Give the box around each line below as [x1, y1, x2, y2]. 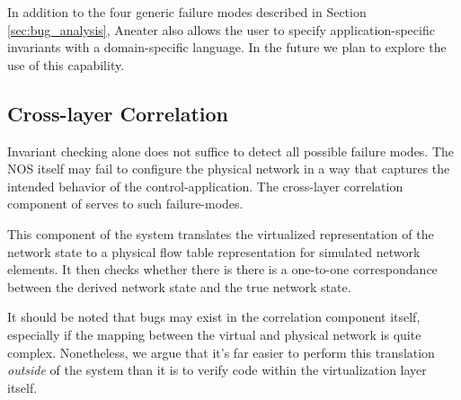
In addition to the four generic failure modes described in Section [7, 3, 367, 21]
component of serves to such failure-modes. [7, 194, 244, 213]
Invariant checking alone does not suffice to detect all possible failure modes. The [7, 141, 455, 160]
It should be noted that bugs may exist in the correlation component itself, [7, 307, 421, 326]
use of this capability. [7, 55, 125, 74]
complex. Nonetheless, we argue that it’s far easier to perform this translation [7, 342, 435, 361]
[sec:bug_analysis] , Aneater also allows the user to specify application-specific [7, 20, 435, 39]
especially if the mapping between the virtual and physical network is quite [7, 324, 421, 343]
